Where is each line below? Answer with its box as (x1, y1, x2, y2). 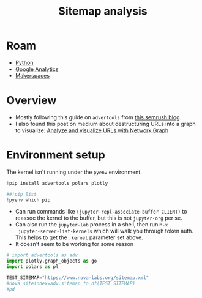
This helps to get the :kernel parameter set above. (15, 234, 143, 241)
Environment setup (6, 148, 105, 162)
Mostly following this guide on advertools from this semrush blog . (15, 113, 182, 121)
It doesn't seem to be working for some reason (15, 240, 133, 248)
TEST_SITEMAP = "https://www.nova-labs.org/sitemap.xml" (6, 275, 149, 281)
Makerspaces (15, 72, 50, 79)
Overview (6, 94, 57, 108)
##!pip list (6, 191, 37, 197)
